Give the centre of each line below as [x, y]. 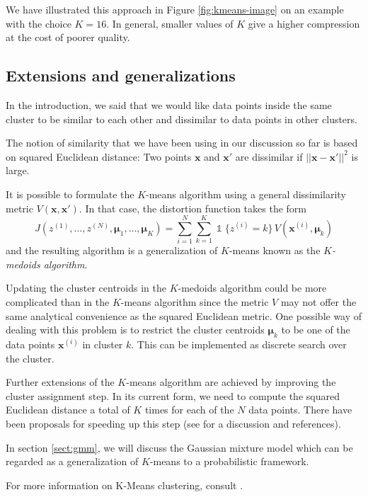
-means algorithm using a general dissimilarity [246, 194]
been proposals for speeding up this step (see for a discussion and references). [173, 423]
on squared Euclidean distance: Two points [99, 156]
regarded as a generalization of [72, 461]
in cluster [103, 344]
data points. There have [300, 410]
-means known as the [275, 250]
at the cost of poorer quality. [68, 37]
